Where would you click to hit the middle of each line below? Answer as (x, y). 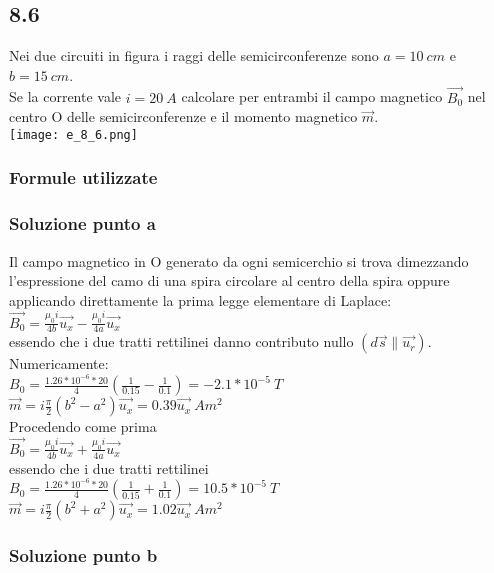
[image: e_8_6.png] (73, 134)
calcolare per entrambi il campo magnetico (312, 96)
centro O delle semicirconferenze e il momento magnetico (183, 116)
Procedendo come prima (83, 426)
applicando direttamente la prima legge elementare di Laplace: (200, 299)
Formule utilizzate (83, 177)
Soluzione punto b (83, 555)
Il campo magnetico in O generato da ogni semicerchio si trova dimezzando (239, 260)
